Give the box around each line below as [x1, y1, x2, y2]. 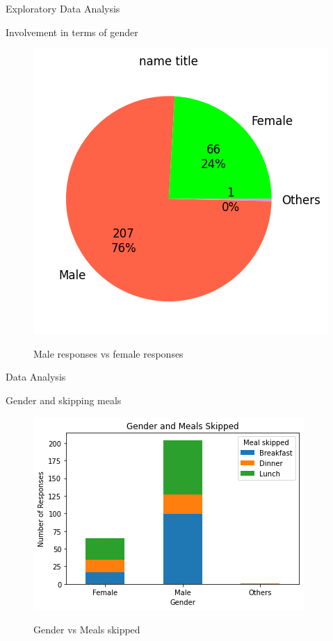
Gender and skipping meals [6, 392, 122, 407]
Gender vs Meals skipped [33, 622, 140, 637]
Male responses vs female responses [33, 346, 184, 360]
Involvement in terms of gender [6, 24, 138, 39]
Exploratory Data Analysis [6, 1, 120, 15]
